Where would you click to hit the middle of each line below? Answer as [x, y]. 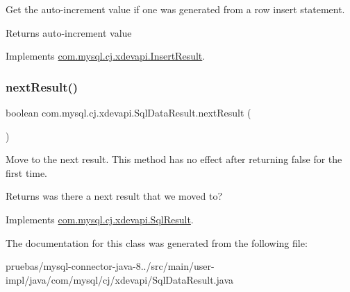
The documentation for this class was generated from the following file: [157, 242]
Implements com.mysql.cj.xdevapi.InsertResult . [106, 56]
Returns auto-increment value [69, 32]
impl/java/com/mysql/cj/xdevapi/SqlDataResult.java [120, 279]
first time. [27, 172]
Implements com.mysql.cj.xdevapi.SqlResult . [100, 219]
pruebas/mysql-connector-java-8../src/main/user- [110, 266]
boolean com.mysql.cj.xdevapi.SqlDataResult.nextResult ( [128, 112]
